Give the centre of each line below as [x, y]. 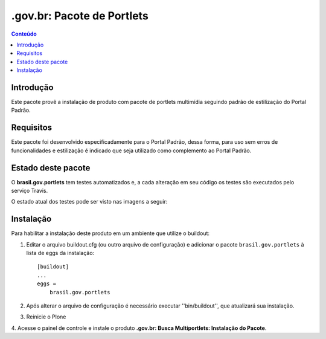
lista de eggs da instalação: [60, 253]
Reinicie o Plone [46, 317]
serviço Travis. [30, 191]
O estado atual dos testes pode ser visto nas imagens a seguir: [89, 202]
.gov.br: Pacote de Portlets [80, 16]
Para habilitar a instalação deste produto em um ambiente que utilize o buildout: [110, 233]
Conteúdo [24, 34]
